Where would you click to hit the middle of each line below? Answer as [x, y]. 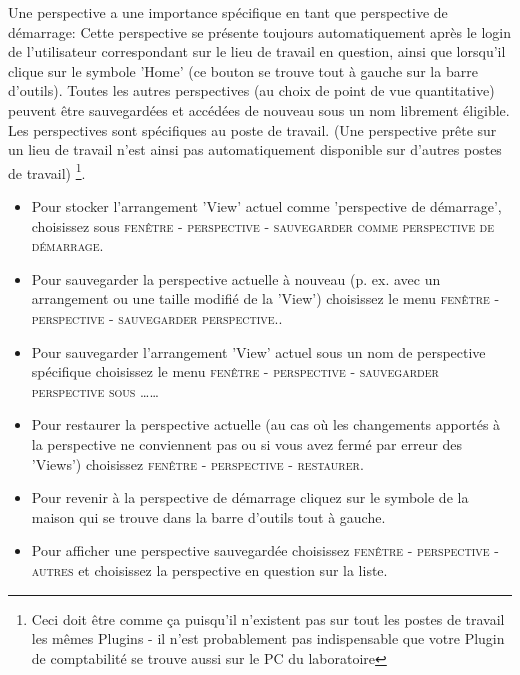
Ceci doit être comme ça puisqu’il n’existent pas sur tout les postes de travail [268, 618]
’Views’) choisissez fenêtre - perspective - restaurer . [197, 463]
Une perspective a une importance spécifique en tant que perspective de [228, 12]
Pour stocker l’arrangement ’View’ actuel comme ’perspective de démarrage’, [266, 206]
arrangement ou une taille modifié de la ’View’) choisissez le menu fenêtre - [265, 298]
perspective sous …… [95, 390]
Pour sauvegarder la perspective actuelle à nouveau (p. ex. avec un [236, 278]
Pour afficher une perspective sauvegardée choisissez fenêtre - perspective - [265, 550]
